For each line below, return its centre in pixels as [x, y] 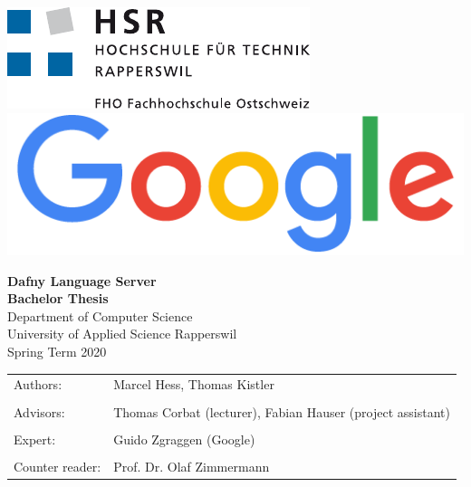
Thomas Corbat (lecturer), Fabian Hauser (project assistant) [282, 411]
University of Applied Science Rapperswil [122, 334]
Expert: [35, 439]
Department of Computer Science [100, 315]
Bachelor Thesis [58, 298]
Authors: [38, 384]
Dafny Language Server [82, 280]
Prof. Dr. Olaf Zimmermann [192, 466]
